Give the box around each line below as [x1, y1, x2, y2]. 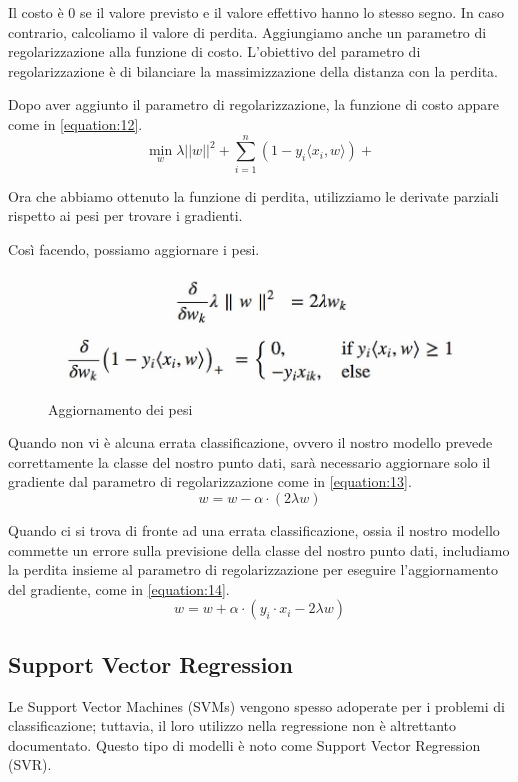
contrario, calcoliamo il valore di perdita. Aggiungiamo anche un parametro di [8, 21, 487, 42]
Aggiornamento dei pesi [48, 398, 193, 419]
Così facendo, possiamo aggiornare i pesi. [8, 238, 260, 259]
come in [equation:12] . [8, 113, 143, 134]
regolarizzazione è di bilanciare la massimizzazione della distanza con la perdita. [8, 60, 498, 81]
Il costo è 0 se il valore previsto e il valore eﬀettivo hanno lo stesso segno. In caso [8, 2, 505, 22]
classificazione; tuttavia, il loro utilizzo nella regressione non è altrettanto [8, 715, 457, 736]
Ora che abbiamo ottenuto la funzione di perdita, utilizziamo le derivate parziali [8, 185, 499, 206]
